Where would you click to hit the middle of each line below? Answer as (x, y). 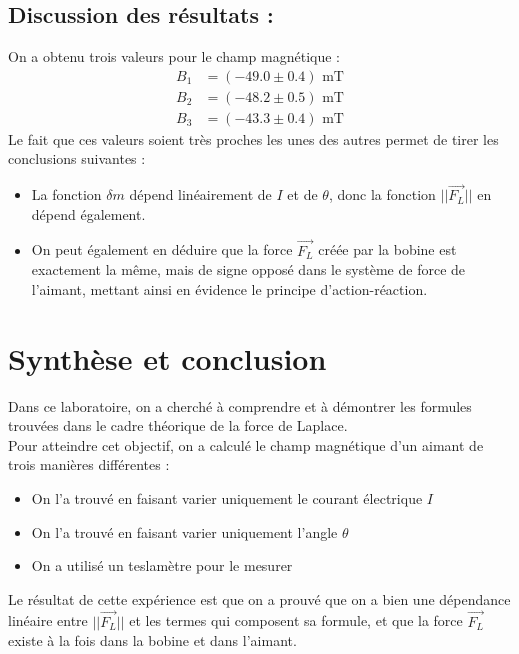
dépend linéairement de (200, 194)
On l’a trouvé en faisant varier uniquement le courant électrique (227, 497)
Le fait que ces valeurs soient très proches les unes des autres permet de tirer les (253, 138)
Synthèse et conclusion (167, 357)
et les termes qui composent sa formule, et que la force (296, 620)
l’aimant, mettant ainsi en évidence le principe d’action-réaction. (229, 288)
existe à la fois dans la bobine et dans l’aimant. (152, 640)
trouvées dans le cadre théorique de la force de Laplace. (178, 425)
